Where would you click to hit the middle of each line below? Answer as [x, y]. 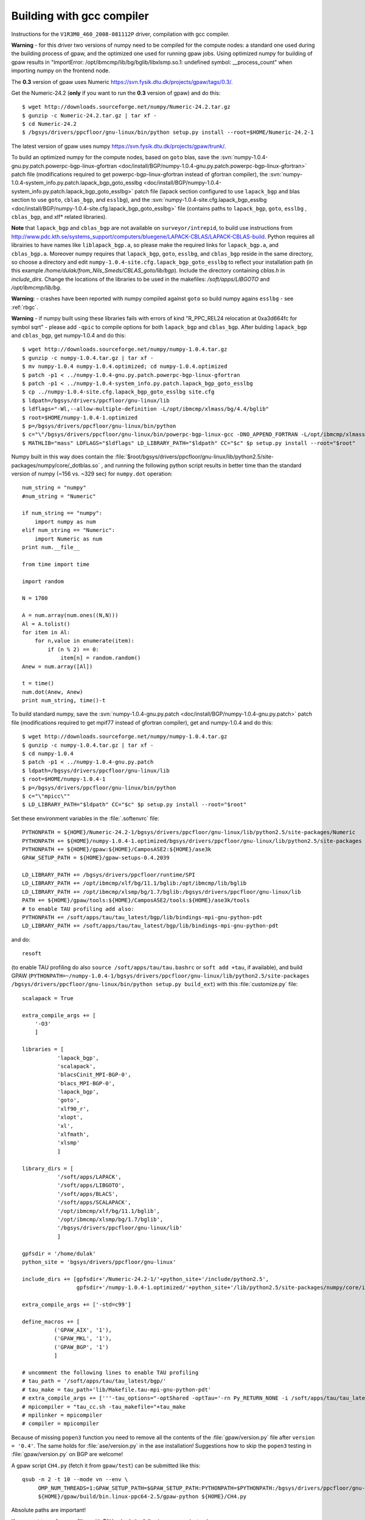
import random [43, 581]
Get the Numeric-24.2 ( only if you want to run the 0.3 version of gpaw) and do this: [116, 93]
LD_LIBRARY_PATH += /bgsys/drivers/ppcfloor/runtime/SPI [109, 875]
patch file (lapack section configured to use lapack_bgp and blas [217, 191]
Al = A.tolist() [46, 624]
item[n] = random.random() [101, 658]
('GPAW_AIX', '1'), [83, 1330]
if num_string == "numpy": [62, 513]
